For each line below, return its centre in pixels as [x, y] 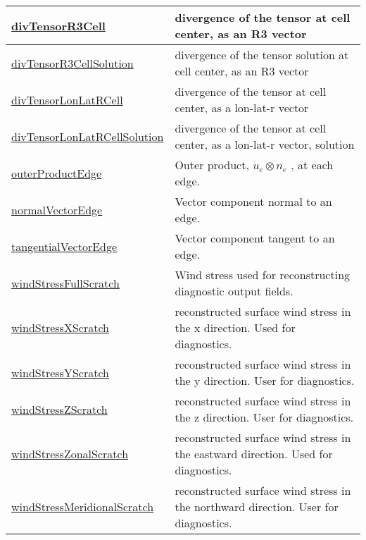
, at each [312, 165]
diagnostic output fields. [234, 291]
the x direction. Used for [235, 327]
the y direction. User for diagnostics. [265, 380]
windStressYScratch [60, 372]
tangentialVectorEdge [64, 246]
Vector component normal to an [253, 201]
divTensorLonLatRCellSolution [88, 136]
